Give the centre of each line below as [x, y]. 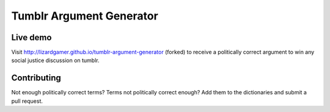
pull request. [27, 101]
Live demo [31, 37]
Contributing [36, 78]
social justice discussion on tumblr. [56, 60]
